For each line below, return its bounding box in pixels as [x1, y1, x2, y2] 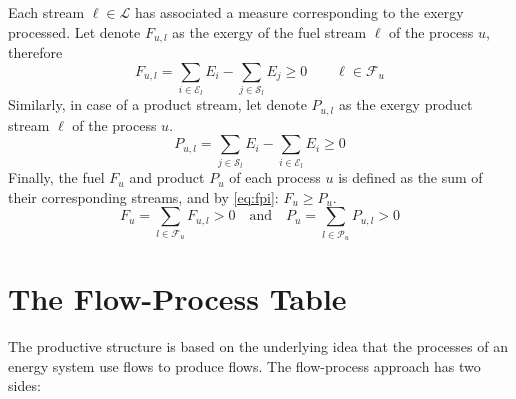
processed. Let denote [8, 21, 141, 42]
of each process [229, 167, 321, 188]
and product [129, 167, 205, 188]
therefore [8, 42, 63, 63]
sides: [8, 375, 41, 396]
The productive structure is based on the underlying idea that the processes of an [8, 336, 508, 357]
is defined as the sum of [338, 167, 483, 188]
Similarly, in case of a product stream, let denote [8, 94, 307, 115]
